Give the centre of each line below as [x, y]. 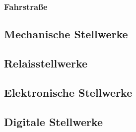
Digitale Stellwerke [54, 121]
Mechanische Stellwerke [66, 34]
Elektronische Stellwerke [68, 92]
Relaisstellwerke [46, 63]
